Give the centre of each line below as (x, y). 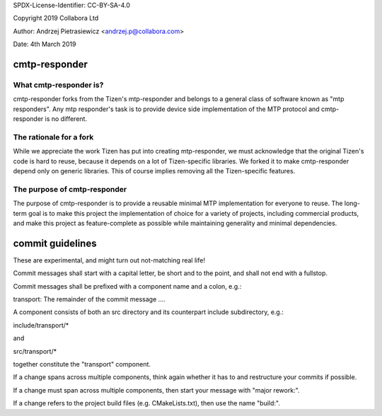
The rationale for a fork (53, 137)
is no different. (66, 119)
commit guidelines (55, 243)
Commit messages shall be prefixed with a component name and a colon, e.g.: (127, 286)
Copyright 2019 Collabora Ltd (56, 18)
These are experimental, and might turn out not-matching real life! (109, 260)
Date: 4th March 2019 (45, 44)
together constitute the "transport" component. (82, 364)
